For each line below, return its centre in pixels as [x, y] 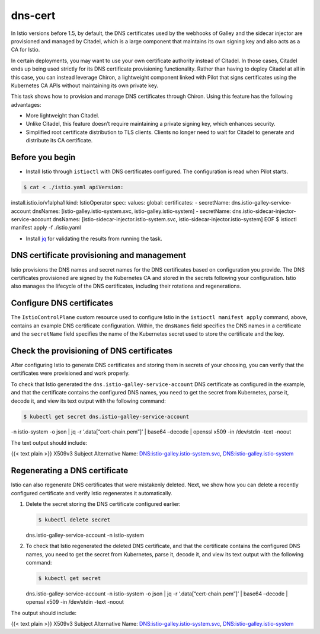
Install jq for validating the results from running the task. [94, 238]
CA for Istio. [25, 50]
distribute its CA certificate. [59, 141]
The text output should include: [49, 442]
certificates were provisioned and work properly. [71, 373]
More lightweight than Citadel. [63, 116]
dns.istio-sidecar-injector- [264, 211]
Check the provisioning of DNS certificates [92, 351]
